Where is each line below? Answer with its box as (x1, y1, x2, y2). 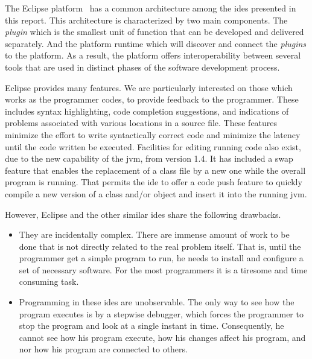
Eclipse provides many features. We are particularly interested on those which (5, 81, 293, 94)
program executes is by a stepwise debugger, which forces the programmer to (19, 307, 304, 320)
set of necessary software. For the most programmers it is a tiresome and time (19, 263, 308, 276)
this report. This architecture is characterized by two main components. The (5, 13, 288, 26)
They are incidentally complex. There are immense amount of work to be (19, 228, 290, 241)
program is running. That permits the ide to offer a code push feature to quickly (5, 176, 302, 188)
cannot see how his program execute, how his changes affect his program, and (19, 331, 306, 343)
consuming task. (19, 275, 79, 288)
